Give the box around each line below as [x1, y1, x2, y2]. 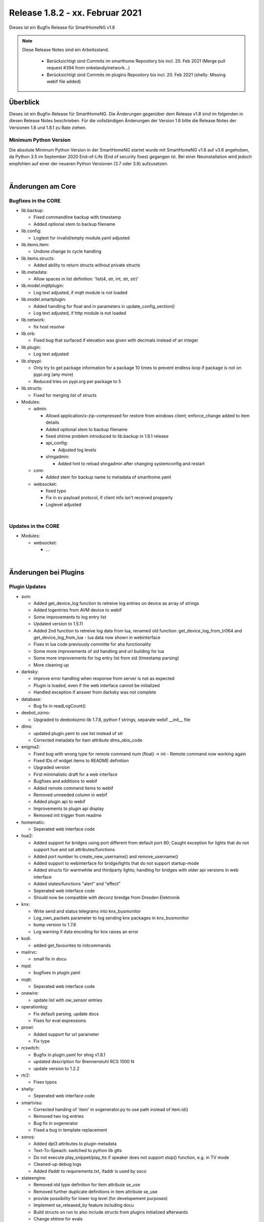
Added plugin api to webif [33, 799, 86, 805]
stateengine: [21, 1175, 46, 1180]
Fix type [33, 1038, 50, 1044]
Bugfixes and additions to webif [33, 778, 97, 784]
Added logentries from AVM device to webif [33, 607, 122, 613]
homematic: [21, 819, 45, 825]
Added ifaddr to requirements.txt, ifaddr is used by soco [33, 1168, 147, 1174]
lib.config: [21, 228, 42, 234]
